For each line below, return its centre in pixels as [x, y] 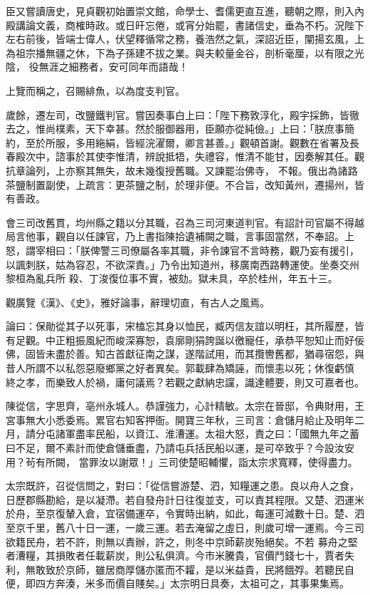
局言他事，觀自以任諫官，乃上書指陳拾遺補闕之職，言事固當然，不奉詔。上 [180, 236]
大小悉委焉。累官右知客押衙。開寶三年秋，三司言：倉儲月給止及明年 [195, 419]
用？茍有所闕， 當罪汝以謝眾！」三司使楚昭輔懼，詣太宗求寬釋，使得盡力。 [182, 461]
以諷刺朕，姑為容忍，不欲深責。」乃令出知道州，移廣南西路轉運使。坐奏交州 [183, 264]
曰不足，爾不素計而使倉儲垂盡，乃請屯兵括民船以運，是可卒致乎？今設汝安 [180, 448]
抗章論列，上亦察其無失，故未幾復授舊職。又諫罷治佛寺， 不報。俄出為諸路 [182, 170]
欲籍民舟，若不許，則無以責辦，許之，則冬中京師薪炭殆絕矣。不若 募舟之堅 [182, 541]
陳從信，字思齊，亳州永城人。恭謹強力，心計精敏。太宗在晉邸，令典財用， [180, 406]
